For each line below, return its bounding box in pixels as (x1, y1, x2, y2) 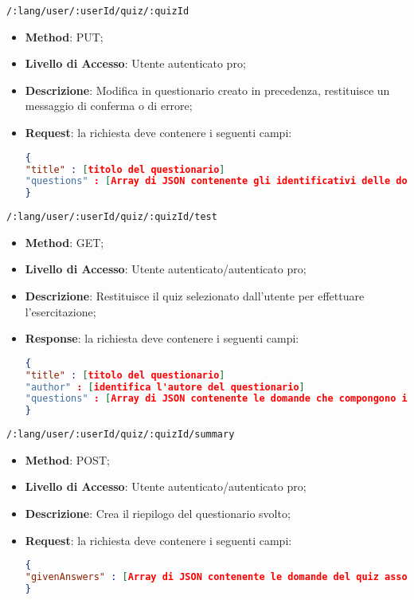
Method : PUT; (25, 28, 103, 45)
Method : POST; (25, 451, 110, 468)
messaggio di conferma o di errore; (25, 97, 193, 114)
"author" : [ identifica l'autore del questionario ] (25, 381, 305, 393)
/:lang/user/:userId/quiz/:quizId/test (6, 211, 217, 223)
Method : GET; (25, 233, 104, 250)
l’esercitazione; (25, 303, 96, 320)
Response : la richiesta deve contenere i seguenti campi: (25, 330, 299, 347)
